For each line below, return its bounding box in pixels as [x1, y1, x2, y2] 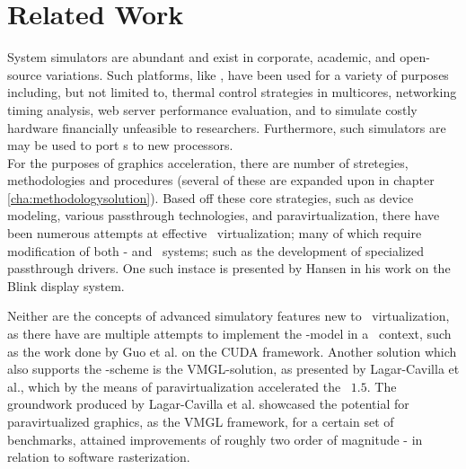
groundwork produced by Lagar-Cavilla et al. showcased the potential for [7, 394, 409, 413]
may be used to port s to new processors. [7, 136, 233, 155]
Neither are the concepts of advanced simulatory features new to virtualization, [7, 306, 450, 325]
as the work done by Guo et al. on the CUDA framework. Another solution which [7, 341, 457, 360]
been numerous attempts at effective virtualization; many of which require [7, 224, 422, 243]
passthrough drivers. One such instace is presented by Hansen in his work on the [7, 259, 451, 278]
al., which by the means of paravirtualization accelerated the [7, 376, 341, 395]
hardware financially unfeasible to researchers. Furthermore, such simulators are [7, 118, 446, 137]
